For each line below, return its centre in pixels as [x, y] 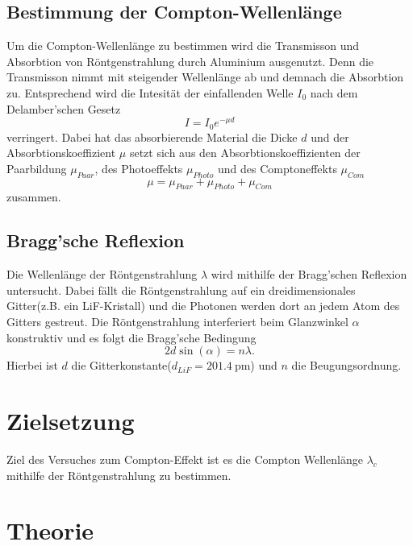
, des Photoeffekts [139, 168]
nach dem [334, 92]
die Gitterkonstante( [121, 365]
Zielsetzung [71, 421]
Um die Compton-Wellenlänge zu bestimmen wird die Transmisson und [183, 45]
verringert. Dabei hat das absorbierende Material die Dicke [152, 136]
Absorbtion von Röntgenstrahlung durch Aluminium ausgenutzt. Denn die [190, 61]
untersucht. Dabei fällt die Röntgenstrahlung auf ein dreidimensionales [181, 290]
